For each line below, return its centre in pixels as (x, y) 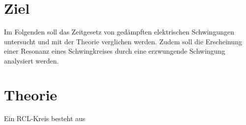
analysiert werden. (31, 60)
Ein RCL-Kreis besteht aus (45, 118)
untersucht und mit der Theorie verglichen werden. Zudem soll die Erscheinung (123, 41)
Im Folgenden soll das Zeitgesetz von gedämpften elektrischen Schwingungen (119, 32)
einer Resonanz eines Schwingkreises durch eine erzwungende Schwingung (115, 51)
